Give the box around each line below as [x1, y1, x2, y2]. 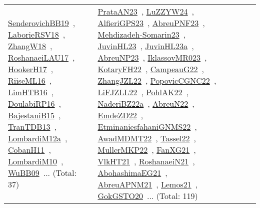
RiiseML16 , [8, 75, 52, 86]
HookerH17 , [8, 63, 53, 75]
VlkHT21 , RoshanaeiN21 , [97, 155, 195, 167]
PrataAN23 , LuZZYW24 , [97, 6, 194, 17]
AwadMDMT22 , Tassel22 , [97, 132, 196, 144]
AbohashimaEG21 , [97, 167, 167, 178]
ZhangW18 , [8, 40, 52, 52]
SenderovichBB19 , [8, 17, 75, 29]
